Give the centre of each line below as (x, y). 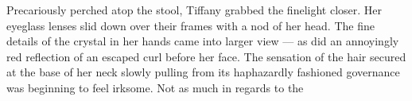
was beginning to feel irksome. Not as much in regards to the (155, 87)
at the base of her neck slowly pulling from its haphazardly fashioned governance (203, 72)
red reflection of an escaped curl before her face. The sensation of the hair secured (206, 56)
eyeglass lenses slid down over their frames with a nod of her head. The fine (190, 25)
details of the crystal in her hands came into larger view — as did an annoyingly (203, 41)
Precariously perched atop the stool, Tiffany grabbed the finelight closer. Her (194, 10)
